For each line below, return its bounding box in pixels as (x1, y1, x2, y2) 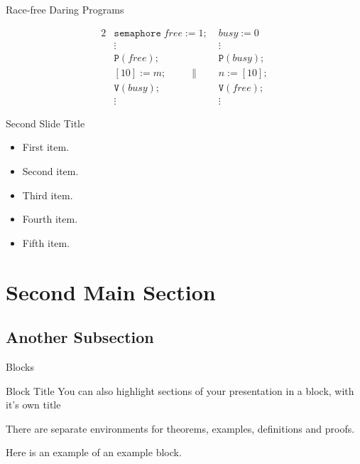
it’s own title (6, 397, 61, 412)
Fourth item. (22, 211, 78, 226)
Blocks (6, 359, 34, 374)
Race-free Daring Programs (6, 2, 124, 16)
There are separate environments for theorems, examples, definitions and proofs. (6, 421, 355, 436)
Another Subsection (6, 326, 154, 348)
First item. (22, 139, 70, 154)
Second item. (22, 163, 79, 178)
